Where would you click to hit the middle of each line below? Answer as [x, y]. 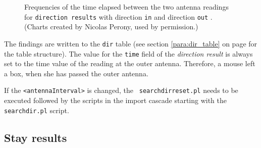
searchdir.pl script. [37, 110]
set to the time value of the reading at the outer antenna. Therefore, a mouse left [130, 63]
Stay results [36, 137]
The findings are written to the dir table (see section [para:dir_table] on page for [131, 43]
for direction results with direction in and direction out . [118, 16]
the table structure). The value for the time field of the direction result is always [128, 53]
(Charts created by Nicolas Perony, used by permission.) [111, 27]
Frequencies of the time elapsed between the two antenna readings [126, 7]
